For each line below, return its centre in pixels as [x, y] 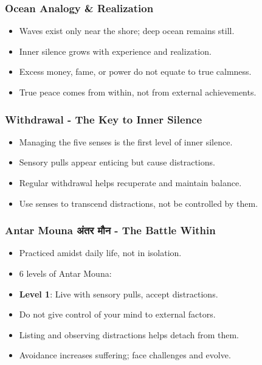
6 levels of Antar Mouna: [65, 273]
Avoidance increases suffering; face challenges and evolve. [125, 355]
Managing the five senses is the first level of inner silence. [126, 141]
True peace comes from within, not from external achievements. [138, 92]
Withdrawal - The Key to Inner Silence [104, 119]
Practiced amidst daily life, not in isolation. [100, 253]
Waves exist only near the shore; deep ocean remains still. [127, 31]
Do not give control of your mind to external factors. [117, 314]
